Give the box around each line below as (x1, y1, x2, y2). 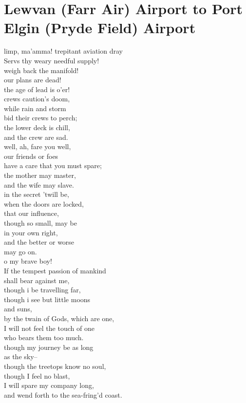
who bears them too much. (4, 332, 84, 343)
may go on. (4, 246, 37, 256)
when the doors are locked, (4, 198, 84, 209)
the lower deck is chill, (4, 122, 70, 133)
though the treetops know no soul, (4, 361, 106, 371)
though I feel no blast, (4, 370, 70, 381)
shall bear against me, (4, 275, 70, 285)
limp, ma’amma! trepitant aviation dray (4, 46, 123, 56)
